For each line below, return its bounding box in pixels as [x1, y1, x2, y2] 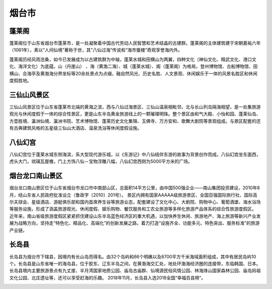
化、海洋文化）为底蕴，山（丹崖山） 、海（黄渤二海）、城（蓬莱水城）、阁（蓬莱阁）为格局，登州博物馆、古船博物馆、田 [9, 63, 258, 69]
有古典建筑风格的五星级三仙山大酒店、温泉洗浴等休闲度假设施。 [9, 125, 142, 131]
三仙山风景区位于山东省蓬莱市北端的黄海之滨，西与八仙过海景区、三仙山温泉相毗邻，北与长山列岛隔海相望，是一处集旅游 [9, 104, 261, 110]
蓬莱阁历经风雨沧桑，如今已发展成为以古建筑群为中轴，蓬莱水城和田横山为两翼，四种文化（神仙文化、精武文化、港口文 [9, 56, 256, 62]
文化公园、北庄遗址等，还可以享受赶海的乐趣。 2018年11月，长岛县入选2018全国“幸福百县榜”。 [9, 274, 206, 280]
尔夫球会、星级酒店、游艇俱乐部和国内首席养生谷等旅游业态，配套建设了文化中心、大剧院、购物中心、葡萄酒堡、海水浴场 [9, 199, 261, 205]
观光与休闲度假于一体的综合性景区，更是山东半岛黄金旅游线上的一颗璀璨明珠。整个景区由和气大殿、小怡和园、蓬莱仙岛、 [9, 111, 261, 117]
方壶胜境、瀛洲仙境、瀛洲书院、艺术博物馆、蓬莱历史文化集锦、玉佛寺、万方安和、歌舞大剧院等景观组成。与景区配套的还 [9, 118, 261, 124]
